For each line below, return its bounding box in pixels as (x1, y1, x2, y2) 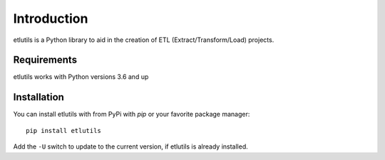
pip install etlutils (26, 127, 101, 134)
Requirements (13, 54, 78, 66)
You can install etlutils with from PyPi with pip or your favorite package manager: (13, 110, 250, 119)
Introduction (13, 11, 88, 26)
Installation (13, 91, 64, 103)
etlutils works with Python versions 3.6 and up (13, 73, 149, 81)
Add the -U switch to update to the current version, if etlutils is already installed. (13, 142, 249, 151)
